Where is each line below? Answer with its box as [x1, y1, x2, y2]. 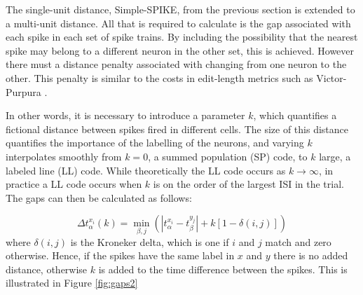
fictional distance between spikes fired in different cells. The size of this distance [6, 121, 349, 136]
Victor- [316, 70, 347, 85]
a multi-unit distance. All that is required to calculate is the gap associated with [6, 15, 351, 30]
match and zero [265, 234, 331, 249]
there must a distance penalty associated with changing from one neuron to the [6, 57, 347, 71]
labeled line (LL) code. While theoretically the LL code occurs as [6, 163, 286, 177]
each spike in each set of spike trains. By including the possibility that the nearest [6, 29, 358, 44]
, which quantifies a [253, 108, 337, 123]
